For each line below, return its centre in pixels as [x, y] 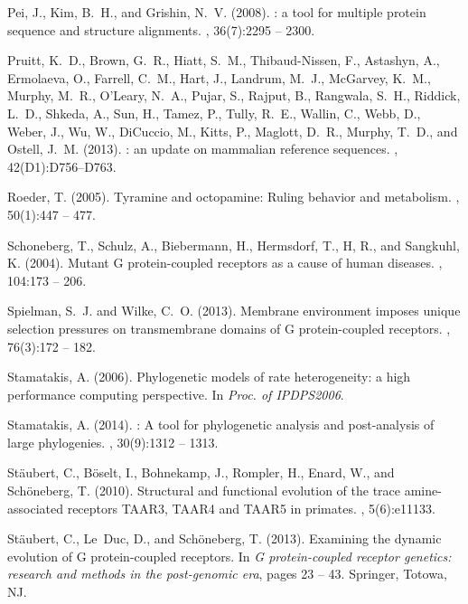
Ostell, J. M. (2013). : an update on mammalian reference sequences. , [203, 149]
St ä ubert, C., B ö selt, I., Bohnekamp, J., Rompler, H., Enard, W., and [201, 472]
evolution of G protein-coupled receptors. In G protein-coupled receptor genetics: [229, 556]
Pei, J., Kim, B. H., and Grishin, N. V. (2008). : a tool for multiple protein [217, 12]
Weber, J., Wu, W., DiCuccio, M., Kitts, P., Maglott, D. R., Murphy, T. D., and [233, 131]
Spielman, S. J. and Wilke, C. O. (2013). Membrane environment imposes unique [234, 311]
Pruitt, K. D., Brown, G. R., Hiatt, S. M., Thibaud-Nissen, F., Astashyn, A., [224, 60]
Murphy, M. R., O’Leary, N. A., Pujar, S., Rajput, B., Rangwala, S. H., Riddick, [234, 95]
